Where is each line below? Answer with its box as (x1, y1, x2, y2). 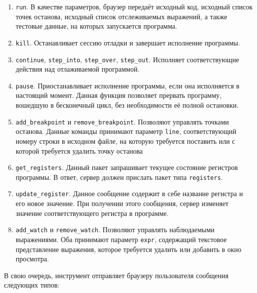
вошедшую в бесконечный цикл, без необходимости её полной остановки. (15, 100, 239, 110)
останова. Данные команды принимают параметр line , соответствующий (15, 126, 237, 136)
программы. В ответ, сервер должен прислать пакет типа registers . (15, 171, 223, 182)
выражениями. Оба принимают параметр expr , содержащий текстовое (15, 234, 227, 244)
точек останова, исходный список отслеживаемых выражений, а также (15, 11, 227, 21)
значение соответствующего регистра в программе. (15, 208, 169, 218)
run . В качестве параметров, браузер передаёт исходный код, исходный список (15, 1, 253, 11)
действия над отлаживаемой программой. (15, 64, 140, 74)
